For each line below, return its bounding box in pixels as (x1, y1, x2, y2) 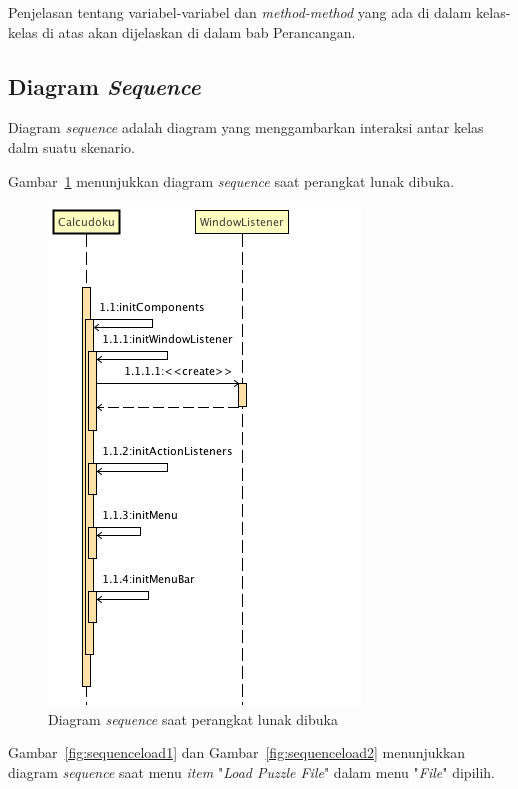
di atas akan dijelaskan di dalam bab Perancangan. (42, 21, 356, 42)
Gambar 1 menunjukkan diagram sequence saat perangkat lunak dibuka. (8, 170, 455, 191)
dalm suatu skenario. (8, 136, 135, 157)
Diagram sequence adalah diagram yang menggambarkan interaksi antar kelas (8, 117, 484, 138)
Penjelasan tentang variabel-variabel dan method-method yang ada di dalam (8, 2, 472, 22)
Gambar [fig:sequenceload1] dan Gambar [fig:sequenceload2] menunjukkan (8, 742, 466, 763)
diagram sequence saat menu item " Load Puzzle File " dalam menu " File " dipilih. (8, 761, 495, 782)
